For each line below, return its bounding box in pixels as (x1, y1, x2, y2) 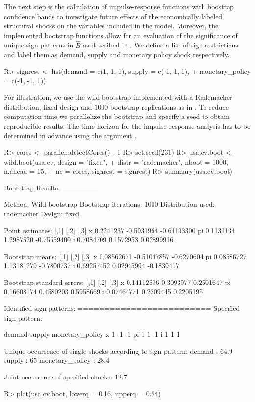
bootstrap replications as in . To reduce (110, 101, 229, 112)
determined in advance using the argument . (4, 130, 137, 141)
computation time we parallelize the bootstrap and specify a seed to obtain (4, 111, 229, 121)
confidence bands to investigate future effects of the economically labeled (4, 11, 223, 21)
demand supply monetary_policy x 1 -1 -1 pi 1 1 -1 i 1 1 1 (4, 329, 180, 339)
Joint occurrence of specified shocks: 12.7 (4, 372, 127, 382)
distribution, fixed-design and (4, 101, 92, 112)
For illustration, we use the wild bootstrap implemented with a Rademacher (4, 92, 232, 102)
